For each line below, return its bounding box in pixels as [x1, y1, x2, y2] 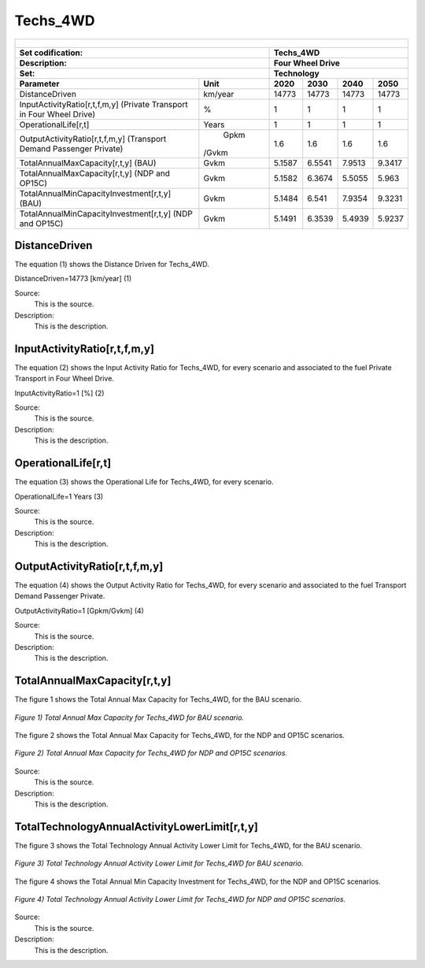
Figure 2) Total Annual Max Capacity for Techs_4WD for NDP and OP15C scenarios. [14, 748, 287, 758]
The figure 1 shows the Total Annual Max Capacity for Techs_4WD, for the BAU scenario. [14, 695, 302, 704]
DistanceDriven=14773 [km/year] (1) [14, 274, 132, 284]
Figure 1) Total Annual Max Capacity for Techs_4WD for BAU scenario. [14, 713, 244, 722]
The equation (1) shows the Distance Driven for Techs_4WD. [14, 260, 209, 269]
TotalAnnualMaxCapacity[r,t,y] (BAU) [19, 158, 157, 169]
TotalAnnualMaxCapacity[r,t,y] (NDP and [19, 168, 171, 179]
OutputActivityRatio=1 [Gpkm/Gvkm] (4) [14, 606, 145, 615]
